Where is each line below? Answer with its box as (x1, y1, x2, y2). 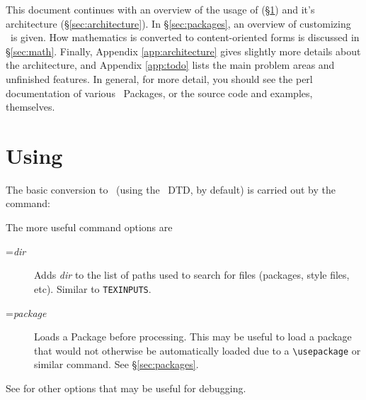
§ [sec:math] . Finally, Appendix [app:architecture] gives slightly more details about (6, 43, 361, 58)
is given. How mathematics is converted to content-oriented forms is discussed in (10, 30, 360, 45)
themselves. (6, 99, 55, 114)
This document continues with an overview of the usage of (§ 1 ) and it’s (6, 2, 315, 16)
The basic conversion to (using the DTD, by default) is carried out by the (6, 182, 336, 196)
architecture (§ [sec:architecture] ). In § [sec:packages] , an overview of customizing (6, 16, 351, 30)
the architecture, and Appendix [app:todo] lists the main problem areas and (6, 57, 335, 72)
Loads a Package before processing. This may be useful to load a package (34, 329, 352, 344)
